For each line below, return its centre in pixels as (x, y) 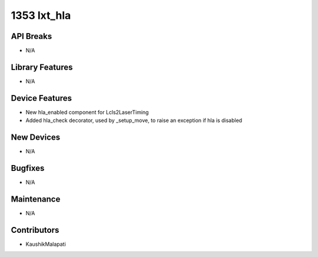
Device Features (42, 98)
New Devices (36, 138)
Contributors (35, 230)
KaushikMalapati (46, 244)
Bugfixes (28, 168)
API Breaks (32, 36)
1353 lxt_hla (41, 15)
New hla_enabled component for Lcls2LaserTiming (87, 112)
